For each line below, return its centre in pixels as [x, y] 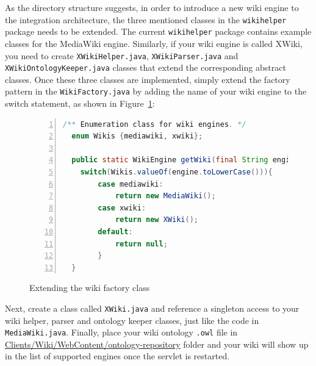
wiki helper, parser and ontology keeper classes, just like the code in [132, 320]
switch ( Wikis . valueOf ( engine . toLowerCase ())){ [176, 172]
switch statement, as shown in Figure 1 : [80, 103]
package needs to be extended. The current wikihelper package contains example [158, 31]
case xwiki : [122, 208]
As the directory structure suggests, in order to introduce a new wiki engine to [152, 7]
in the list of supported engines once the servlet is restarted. [117, 356]
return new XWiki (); [156, 220]
